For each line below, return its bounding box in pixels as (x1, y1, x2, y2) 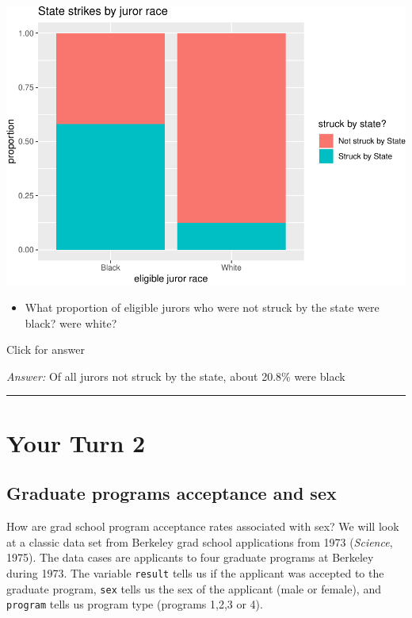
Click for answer (6, 341, 85, 358)
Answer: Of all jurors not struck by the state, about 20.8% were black (6, 367, 345, 384)
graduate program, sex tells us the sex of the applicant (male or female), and (6, 580, 381, 597)
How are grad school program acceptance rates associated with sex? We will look (6, 518, 399, 535)
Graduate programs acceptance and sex (6, 481, 337, 505)
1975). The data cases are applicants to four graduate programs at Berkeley (6, 549, 374, 566)
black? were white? (25, 314, 117, 331)
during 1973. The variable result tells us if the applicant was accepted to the (6, 564, 384, 581)
